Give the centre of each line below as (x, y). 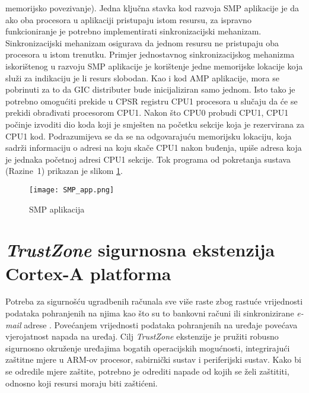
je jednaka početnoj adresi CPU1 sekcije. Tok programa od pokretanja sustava (148, 159)
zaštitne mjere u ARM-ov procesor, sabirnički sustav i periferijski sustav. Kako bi (153, 359)
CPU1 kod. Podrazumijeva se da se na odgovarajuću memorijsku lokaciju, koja (149, 136)
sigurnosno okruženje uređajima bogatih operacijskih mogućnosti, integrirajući (148, 348)
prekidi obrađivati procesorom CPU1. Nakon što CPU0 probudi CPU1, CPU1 (147, 112)
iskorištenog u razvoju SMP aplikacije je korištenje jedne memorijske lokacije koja (154, 66)
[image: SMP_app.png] (72, 190)
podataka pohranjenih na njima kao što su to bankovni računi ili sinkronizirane (150, 313)
